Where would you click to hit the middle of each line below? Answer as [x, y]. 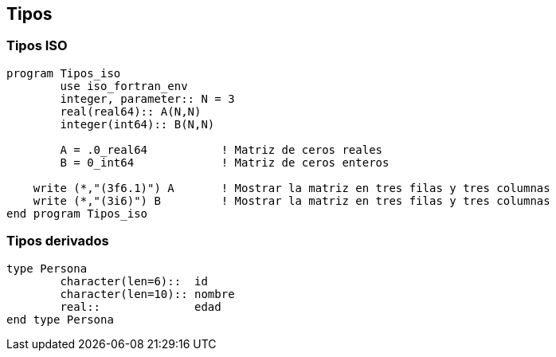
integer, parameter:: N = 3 [147, 98]
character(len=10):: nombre [147, 294]
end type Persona [60, 319]
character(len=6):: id [134, 281]
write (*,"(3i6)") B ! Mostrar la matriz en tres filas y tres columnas [292, 200]
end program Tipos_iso [77, 213]
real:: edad [141, 306]
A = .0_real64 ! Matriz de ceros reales [221, 149]
